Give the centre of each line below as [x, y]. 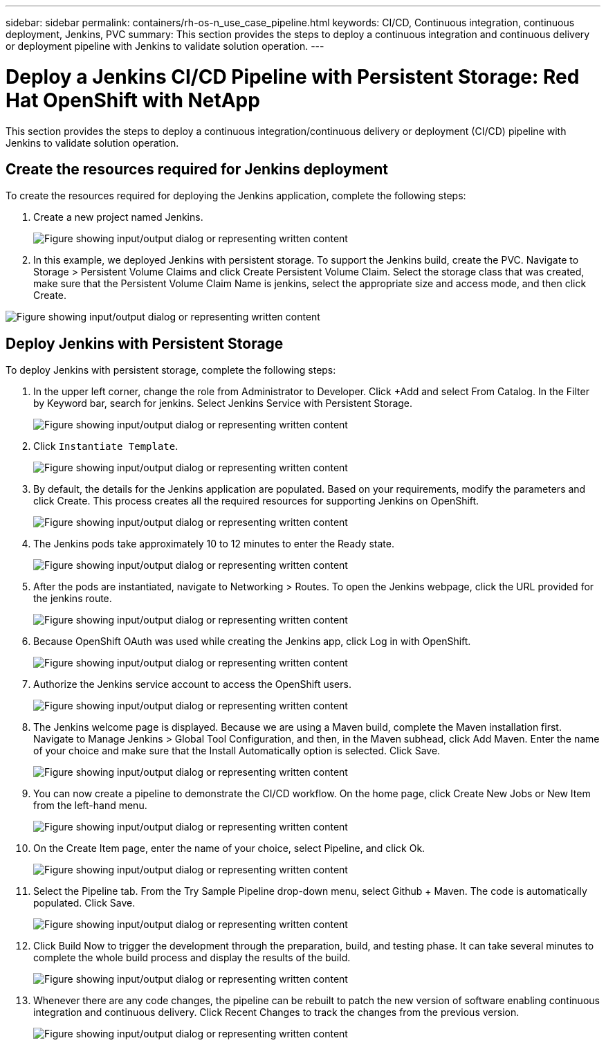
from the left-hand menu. [90, 806]
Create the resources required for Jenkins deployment [197, 169]
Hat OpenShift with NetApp [133, 100]
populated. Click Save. [84, 903]
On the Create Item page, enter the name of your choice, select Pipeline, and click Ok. [229, 848]
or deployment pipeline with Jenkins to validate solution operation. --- [165, 46]
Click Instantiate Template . [106, 446]
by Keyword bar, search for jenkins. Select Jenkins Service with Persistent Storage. [223, 403]
